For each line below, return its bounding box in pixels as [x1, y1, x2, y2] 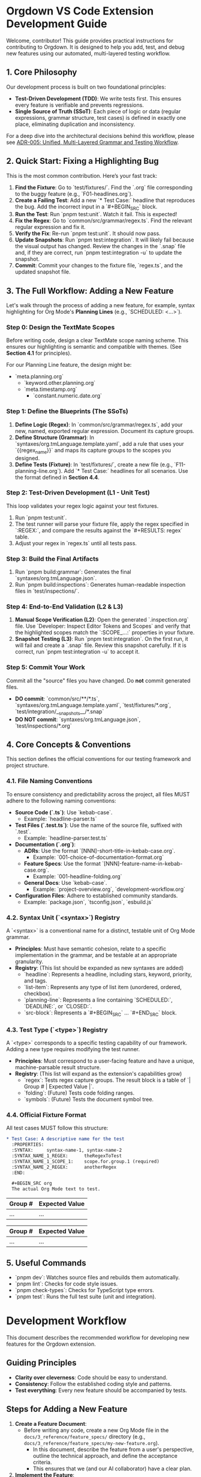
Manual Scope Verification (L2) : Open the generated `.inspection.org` [14, 616, 189, 623]
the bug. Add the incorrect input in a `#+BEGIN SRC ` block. [14, 203, 158, 211]
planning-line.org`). [14, 467, 63, 474]
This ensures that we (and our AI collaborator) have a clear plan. [32, 1465, 192, 1472]
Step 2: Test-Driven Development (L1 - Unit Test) [6, 489, 150, 497]
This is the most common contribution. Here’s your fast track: [6, 172, 158, 179]
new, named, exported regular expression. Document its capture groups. [14, 427, 195, 434]
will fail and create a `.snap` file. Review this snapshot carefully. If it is [14, 642, 187, 649]
